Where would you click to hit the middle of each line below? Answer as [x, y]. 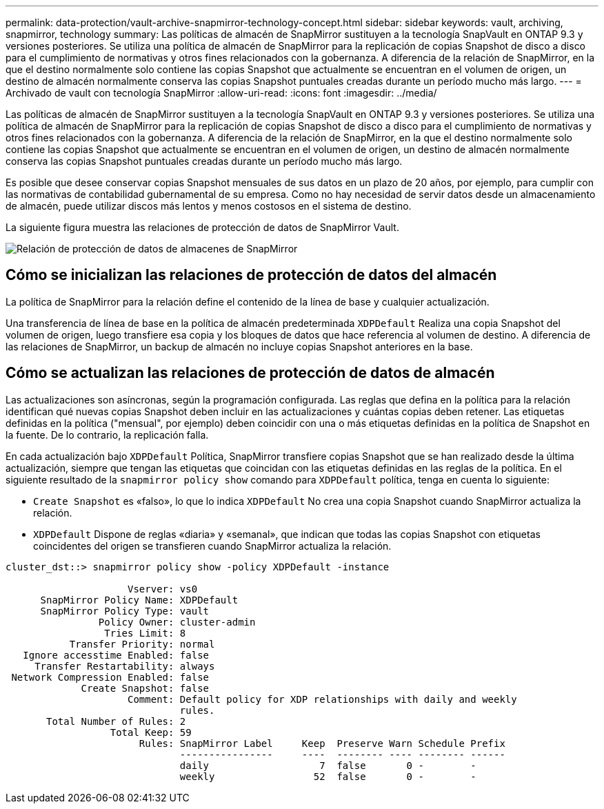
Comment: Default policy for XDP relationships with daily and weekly [322, 699]
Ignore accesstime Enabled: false [116, 655]
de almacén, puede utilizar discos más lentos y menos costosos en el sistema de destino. [209, 206]
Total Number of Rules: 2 [116, 721]
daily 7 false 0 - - [328, 765]
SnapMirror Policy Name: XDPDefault [139, 600]
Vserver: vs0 [163, 589]
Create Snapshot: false [145, 688]
